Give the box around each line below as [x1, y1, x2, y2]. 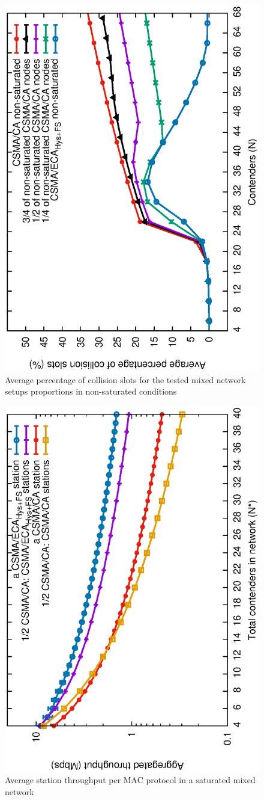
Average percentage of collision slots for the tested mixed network [5, 373, 246, 386]
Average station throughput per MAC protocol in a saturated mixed [5, 774, 256, 786]
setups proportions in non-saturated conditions [5, 385, 177, 398]
